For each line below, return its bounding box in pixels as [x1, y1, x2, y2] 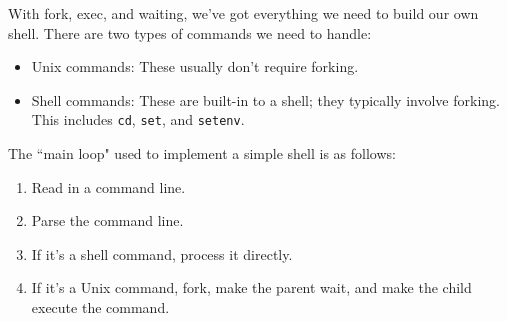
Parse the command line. [31, 210, 184, 231]
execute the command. [31, 297, 170, 317]
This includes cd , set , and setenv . [31, 109, 245, 130]
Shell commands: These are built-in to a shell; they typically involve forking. [31, 89, 500, 110]
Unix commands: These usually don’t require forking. [31, 56, 359, 77]
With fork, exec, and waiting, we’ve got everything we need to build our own [8, 3, 479, 23]
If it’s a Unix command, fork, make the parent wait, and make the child [31, 277, 472, 298]
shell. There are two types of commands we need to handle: [8, 22, 372, 43]
